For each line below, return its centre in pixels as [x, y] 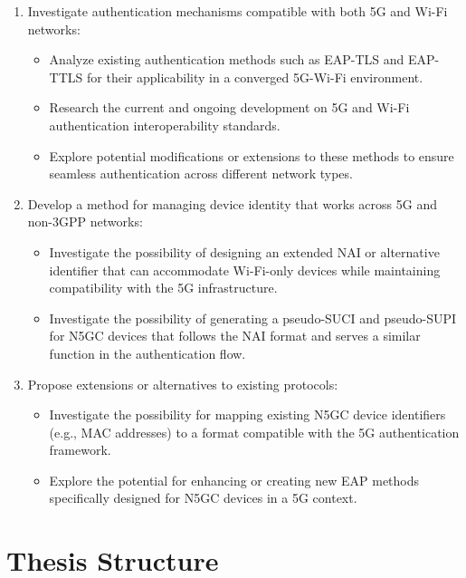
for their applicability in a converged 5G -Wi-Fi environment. [255, 77]
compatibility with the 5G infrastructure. [163, 288]
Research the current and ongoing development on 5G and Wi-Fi [229, 107]
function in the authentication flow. [147, 353]
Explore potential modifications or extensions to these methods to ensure [252, 155]
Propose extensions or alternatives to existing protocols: [183, 384]
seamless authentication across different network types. [201, 173]
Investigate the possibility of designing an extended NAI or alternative [244, 251]
